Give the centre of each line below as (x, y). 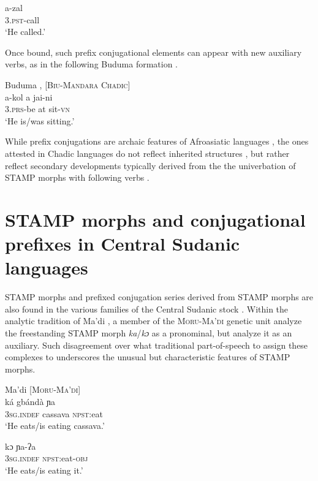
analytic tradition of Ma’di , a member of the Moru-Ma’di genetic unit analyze (153, 321)
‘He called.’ (25, 32)
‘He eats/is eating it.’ (44, 470)
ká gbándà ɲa (30, 401)
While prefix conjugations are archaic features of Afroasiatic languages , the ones (157, 141)
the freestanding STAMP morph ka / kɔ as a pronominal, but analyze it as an (149, 333)
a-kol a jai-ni (29, 97)
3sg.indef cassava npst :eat (54, 413)
